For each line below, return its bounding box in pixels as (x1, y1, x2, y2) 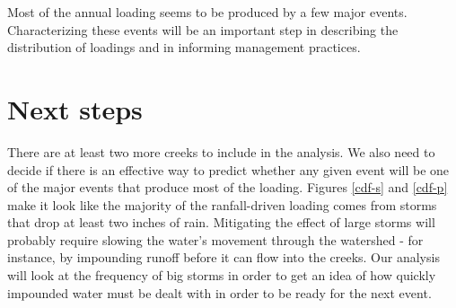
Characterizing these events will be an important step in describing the (7, 20, 399, 39)
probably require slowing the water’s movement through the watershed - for (7, 230, 424, 249)
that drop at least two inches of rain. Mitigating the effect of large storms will (7, 213, 435, 232)
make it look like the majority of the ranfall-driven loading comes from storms (7, 195, 437, 214)
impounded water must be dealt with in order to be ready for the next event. (7, 283, 432, 302)
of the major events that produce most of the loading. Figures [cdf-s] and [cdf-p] (7, 178, 448, 197)
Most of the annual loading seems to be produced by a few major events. (7, 3, 408, 21)
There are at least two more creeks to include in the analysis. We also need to (7, 142, 435, 161)
